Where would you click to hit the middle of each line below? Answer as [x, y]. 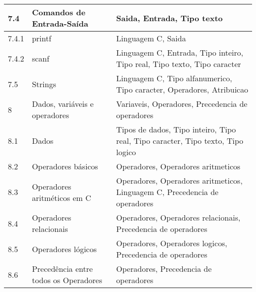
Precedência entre [62, 269]
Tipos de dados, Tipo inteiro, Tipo [176, 129]
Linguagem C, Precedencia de [167, 192]
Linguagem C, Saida [151, 38]
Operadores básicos [65, 166]
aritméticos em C [62, 197]
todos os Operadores [67, 280]
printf [42, 38]
